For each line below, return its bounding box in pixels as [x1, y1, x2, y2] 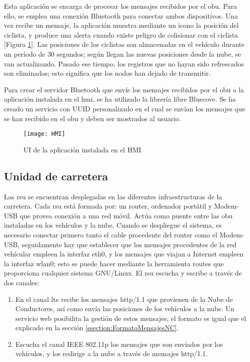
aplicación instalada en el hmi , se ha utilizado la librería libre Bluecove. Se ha [4, 94, 236, 104]
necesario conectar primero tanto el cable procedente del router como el [4, 229, 217, 239]
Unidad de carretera [4, 168, 108, 183]
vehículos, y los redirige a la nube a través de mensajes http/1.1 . [15, 348, 208, 359]
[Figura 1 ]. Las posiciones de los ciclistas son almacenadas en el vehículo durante [4, 39, 245, 49]
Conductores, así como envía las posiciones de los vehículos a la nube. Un [15, 303, 235, 314]
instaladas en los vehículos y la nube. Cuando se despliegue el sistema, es [4, 220, 222, 230]
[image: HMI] [23, 130, 65, 138]
